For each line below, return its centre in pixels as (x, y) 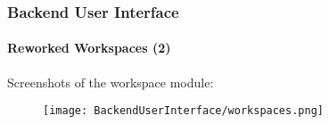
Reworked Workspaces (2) (89, 48)
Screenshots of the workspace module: (111, 82)
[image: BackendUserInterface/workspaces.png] (183, 111)
